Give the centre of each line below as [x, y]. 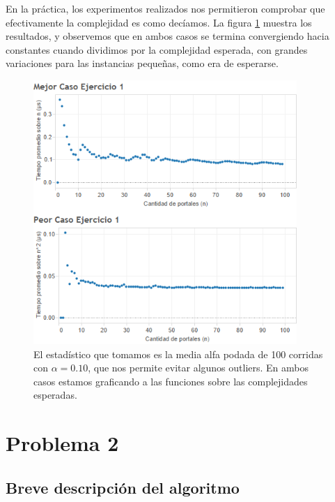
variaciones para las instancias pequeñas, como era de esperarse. [142, 63]
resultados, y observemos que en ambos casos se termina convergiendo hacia [167, 36]
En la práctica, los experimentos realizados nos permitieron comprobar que [165, 8]
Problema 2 [62, 443]
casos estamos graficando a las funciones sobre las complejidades [171, 381]
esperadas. [55, 395]
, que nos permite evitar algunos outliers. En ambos [198, 368]
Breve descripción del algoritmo [123, 487]
